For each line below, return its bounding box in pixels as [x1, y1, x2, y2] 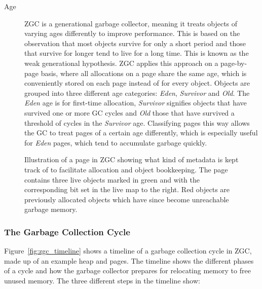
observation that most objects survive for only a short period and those [24, 38, 246, 48]
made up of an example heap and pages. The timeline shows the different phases [4, 255, 254, 266]
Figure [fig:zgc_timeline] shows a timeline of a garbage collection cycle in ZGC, [4, 245, 252, 256]
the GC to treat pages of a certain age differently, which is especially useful [24, 127, 258, 138]
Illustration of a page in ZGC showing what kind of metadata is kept [24, 154, 239, 165]
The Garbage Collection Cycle [4, 225, 130, 238]
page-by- [220, 57, 247, 68]
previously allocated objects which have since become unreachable [24, 194, 229, 204]
